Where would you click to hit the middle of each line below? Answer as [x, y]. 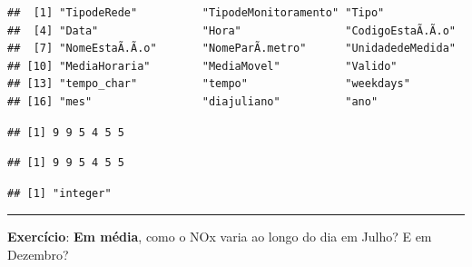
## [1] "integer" [59, 193]
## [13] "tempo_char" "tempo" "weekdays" [209, 84]
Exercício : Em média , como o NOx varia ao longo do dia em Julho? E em [220, 237]
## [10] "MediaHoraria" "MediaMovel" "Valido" [202, 66]
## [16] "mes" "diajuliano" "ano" [193, 101]
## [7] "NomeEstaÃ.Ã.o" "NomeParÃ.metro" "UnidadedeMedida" [231, 49]
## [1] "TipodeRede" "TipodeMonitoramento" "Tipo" [196, 13]
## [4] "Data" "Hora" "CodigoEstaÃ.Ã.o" [231, 30]
